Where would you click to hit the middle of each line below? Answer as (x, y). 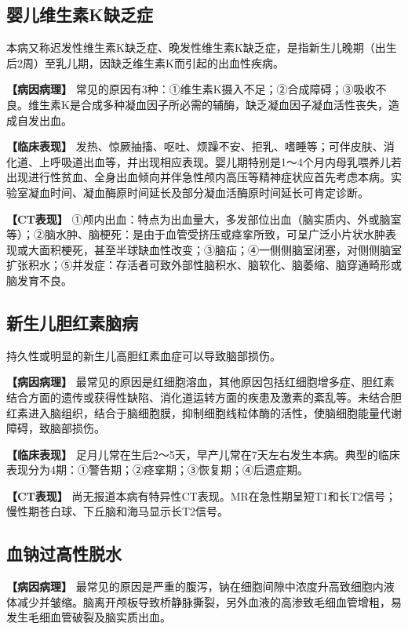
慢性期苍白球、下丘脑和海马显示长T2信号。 (118, 511)
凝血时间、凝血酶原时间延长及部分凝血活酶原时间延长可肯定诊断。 (198, 192)
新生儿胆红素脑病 (72, 322)
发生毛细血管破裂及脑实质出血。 (89, 617)
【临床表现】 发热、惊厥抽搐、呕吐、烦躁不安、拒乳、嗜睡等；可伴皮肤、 (195, 146)
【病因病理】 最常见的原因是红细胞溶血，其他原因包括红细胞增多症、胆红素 (200, 382)
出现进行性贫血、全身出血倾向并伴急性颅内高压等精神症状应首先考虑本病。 (199, 177)
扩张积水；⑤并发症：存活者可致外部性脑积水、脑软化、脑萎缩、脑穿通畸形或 (204, 265)
